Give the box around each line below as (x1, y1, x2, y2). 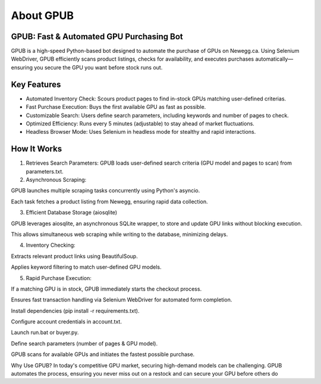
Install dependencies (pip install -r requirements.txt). (11, 307, 140, 314)
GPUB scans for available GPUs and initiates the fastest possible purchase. (11, 351, 195, 358)
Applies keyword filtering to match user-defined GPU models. (11, 263, 162, 270)
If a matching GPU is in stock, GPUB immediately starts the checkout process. (11, 285, 202, 292)
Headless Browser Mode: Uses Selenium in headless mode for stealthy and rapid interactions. (26, 128, 256, 136)
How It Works (11, 144, 62, 154)
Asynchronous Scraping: (26, 176, 87, 183)
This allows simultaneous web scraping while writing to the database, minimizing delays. (11, 231, 228, 238)
